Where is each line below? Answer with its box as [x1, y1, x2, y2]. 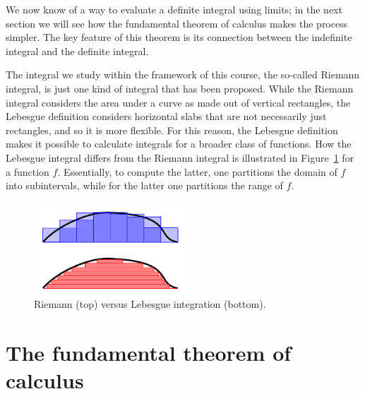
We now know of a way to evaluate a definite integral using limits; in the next [6, 2, 342, 16]
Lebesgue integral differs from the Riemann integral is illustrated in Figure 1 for [6, 150, 354, 165]
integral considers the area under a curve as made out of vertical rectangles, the [6, 95, 351, 109]
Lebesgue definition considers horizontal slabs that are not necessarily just [6, 109, 327, 124]
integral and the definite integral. [6, 43, 149, 58]
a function [6, 164, 49, 179]
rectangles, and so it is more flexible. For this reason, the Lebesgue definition [6, 122, 338, 137]
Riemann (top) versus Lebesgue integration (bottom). [34, 297, 266, 311]
